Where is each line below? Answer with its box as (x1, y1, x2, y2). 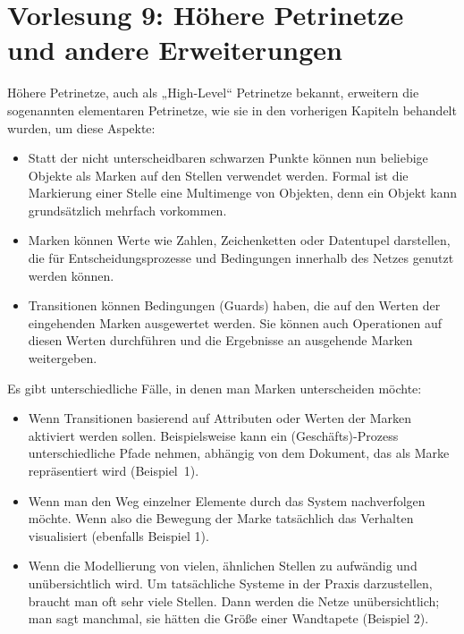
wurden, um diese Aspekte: (7, 118, 156, 137)
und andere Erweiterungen (7, 31, 342, 68)
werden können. (28, 266, 114, 284)
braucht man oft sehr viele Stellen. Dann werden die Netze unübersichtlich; (28, 591, 440, 610)
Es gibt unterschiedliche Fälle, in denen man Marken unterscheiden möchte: (7, 378, 422, 397)
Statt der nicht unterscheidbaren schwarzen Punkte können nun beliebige (28, 148, 428, 167)
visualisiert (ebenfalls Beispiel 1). (28, 526, 209, 545)
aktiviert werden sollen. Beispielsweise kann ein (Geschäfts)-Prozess (28, 426, 399, 444)
